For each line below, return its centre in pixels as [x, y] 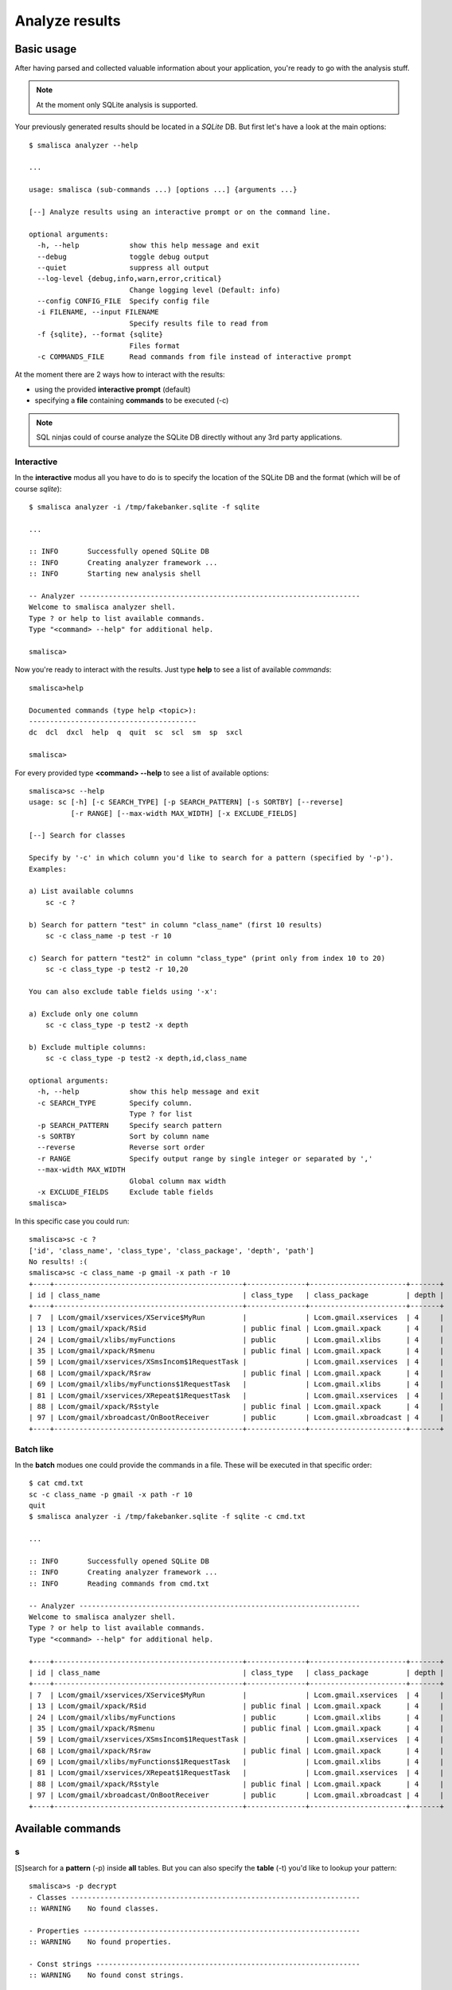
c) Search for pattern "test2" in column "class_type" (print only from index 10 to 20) [207, 958]
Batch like [34, 1449]
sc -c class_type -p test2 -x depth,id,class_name [146, 1058]
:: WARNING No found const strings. [107, 1975]
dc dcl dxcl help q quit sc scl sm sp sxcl [136, 733]
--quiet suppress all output [123, 267]
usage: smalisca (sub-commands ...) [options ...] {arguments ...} [163, 190]
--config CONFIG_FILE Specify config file [123, 301]
